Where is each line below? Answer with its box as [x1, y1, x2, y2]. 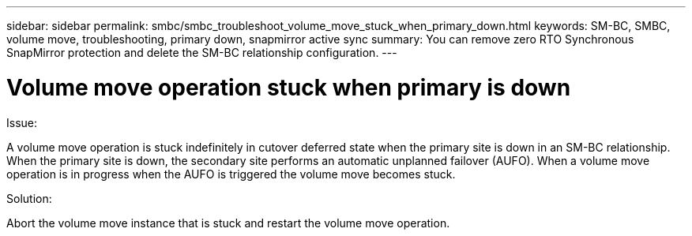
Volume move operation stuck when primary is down [6, 73, 571, 101]
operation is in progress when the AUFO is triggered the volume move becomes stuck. [6, 167, 456, 181]
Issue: [6, 115, 38, 129]
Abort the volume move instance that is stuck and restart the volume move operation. [6, 215, 450, 230]
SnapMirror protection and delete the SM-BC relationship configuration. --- [6, 46, 397, 59]
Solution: [6, 191, 52, 205]
